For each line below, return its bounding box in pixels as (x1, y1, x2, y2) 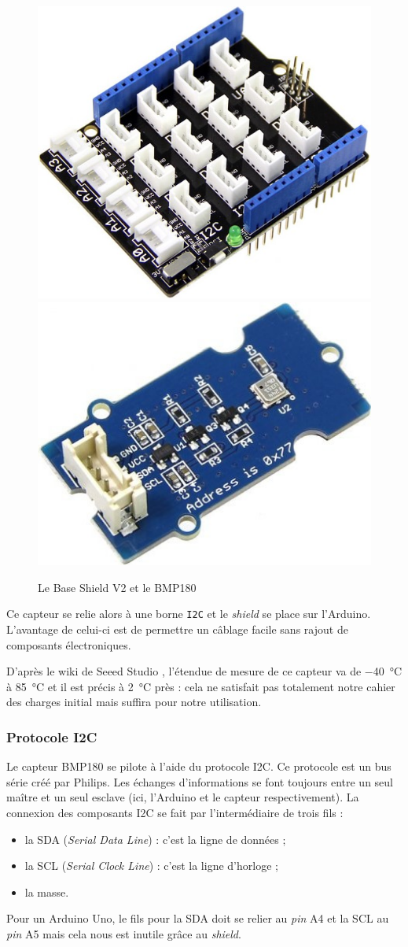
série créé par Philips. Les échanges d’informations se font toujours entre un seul (6, 773, 393, 790)
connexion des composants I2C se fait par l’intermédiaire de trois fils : (6, 805, 344, 821)
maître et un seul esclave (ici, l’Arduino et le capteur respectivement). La (6, 789, 359, 805)
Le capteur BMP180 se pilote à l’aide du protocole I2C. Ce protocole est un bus (6, 758, 391, 775)
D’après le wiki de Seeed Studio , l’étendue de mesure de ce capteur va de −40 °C (6, 663, 402, 679)
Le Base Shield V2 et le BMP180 (38, 579, 197, 595)
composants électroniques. (6, 636, 131, 653)
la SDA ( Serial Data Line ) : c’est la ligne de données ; (24, 830, 286, 847)
